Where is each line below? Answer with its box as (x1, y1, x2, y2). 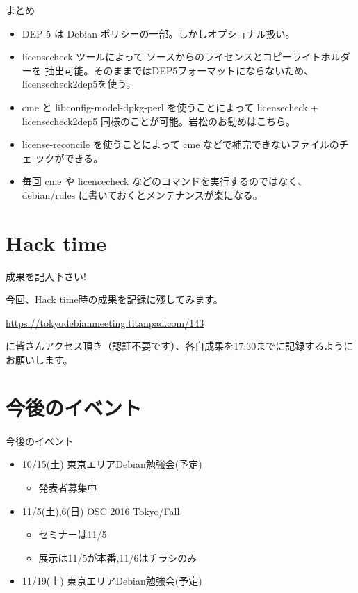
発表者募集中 (38, 480, 97, 494)
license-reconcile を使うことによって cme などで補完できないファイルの (22, 137, 339, 152)
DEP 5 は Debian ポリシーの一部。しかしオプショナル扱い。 (22, 26, 295, 40)
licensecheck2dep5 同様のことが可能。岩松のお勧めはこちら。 (22, 113, 296, 128)
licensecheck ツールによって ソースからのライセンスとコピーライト (22, 49, 321, 64)
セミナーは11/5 (38, 527, 107, 542)
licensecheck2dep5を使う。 (22, 76, 136, 91)
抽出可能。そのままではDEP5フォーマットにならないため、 (44, 63, 314, 77)
